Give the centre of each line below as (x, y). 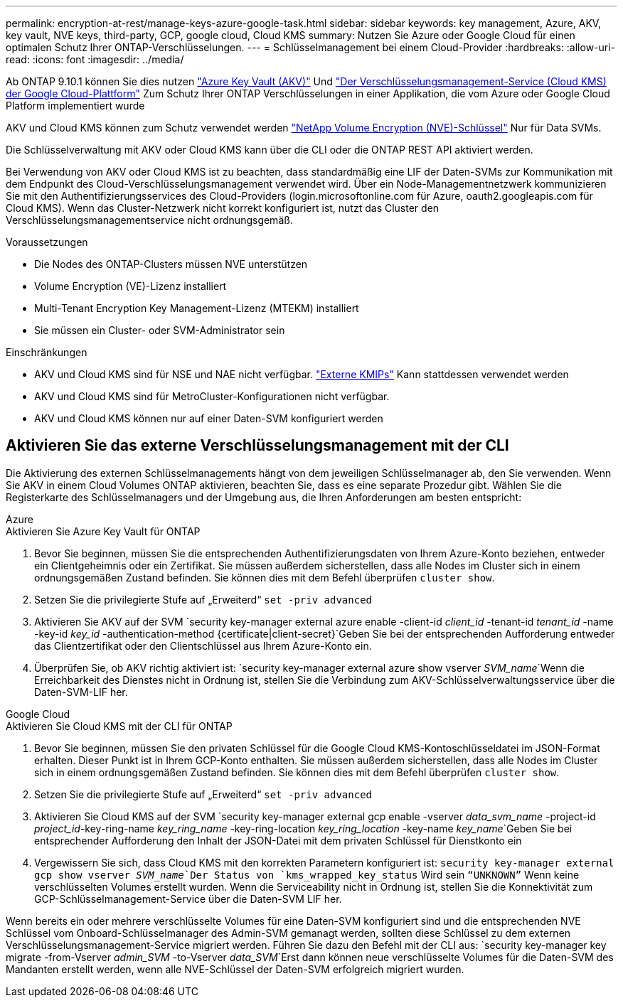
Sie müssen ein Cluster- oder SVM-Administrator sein (160, 330)
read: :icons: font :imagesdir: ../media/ (95, 59)
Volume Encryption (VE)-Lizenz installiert (131, 286)
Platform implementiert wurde (75, 106)
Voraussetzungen (47, 242)
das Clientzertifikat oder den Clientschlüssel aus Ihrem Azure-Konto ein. (203, 645)
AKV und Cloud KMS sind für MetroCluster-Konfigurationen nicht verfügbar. (212, 396)
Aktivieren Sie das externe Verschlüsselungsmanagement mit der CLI (257, 446)
